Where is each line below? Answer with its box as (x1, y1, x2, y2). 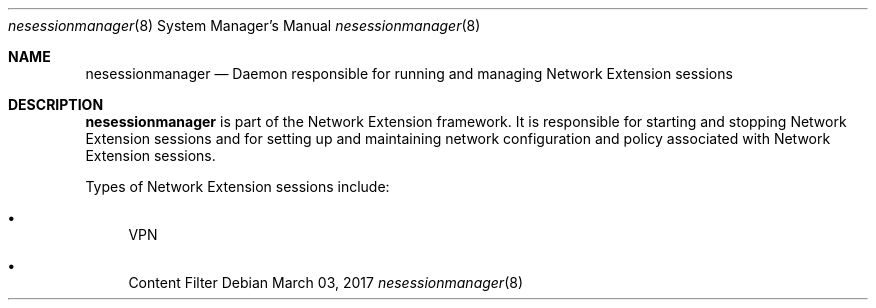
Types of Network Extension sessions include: (85, 178, 390, 195)
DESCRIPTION (8, 96, 104, 113)
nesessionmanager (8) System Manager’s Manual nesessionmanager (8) (8, 17, 481, 34)
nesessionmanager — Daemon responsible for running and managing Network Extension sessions (85, 65, 733, 82)
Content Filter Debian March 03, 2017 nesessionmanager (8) (128, 274, 524, 291)
